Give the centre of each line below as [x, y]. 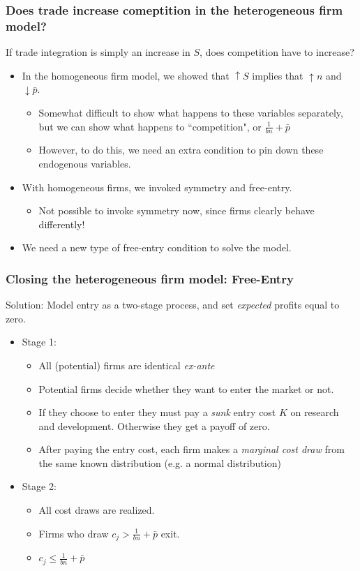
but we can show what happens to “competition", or [150, 126]
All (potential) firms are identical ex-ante [127, 365]
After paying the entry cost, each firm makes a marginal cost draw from [192, 449]
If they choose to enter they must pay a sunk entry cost [157, 412]
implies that [278, 75]
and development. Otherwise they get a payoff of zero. [154, 425]
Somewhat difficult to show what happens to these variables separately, [191, 112]
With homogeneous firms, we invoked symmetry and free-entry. [157, 187]
